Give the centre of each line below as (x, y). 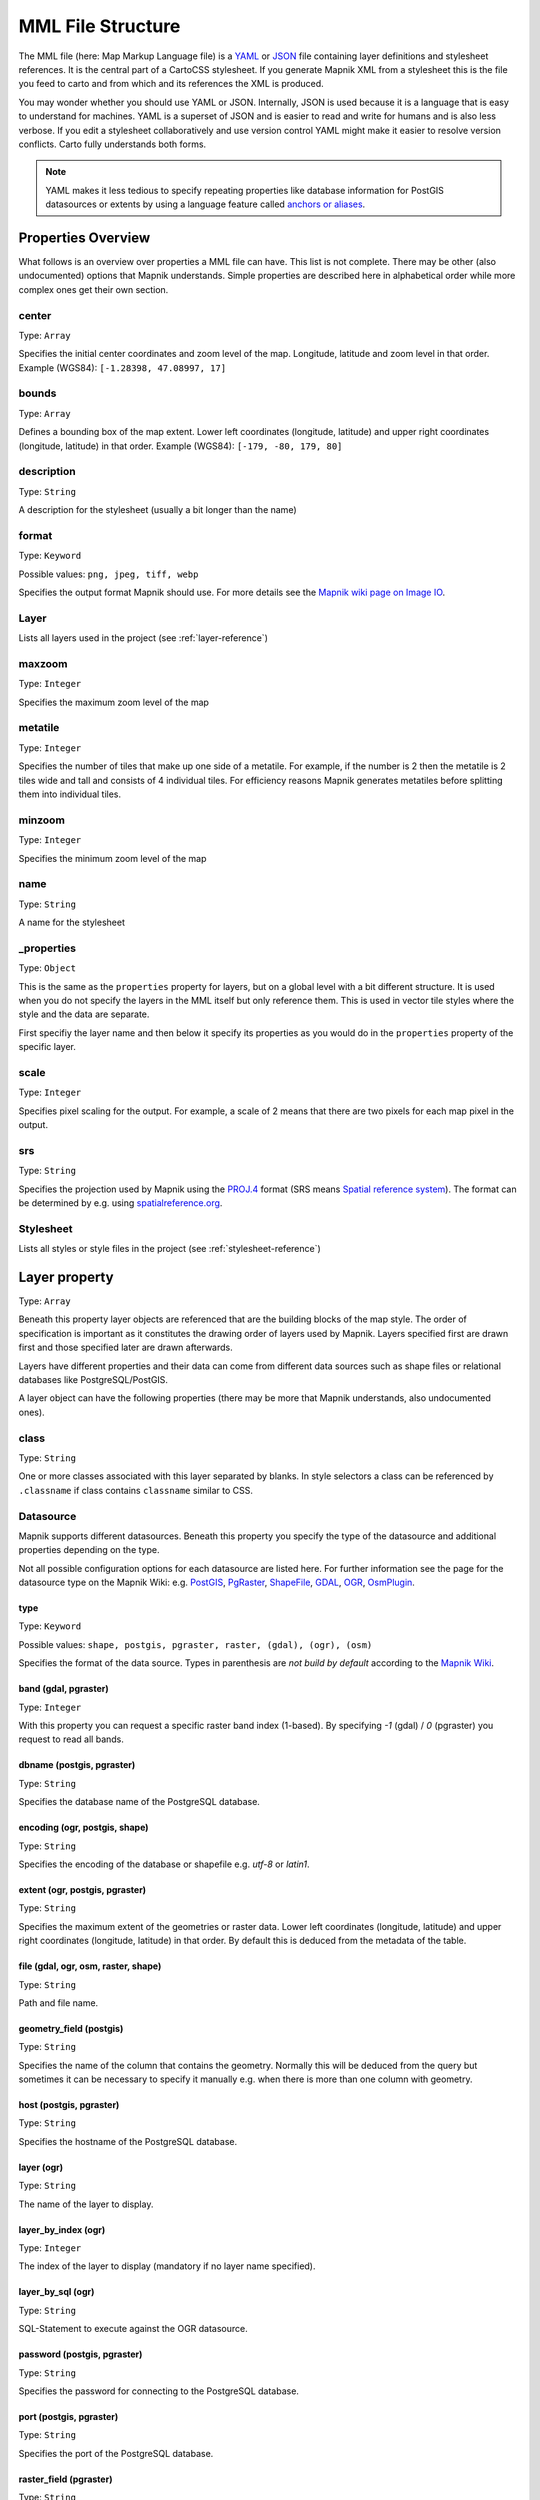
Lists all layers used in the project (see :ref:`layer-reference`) (143, 638)
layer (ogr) (41, 2167)
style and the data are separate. (84, 1014)
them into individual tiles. (70, 794)
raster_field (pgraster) (65, 2479)
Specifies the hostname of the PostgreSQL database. (128, 2141)
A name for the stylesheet (71, 922)
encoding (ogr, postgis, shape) (83, 1827)
